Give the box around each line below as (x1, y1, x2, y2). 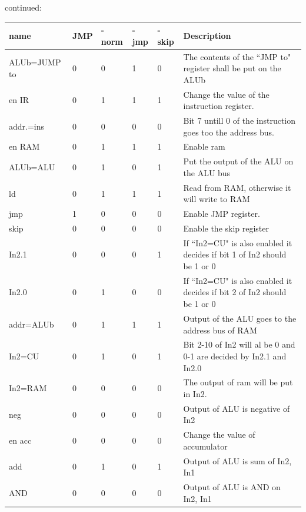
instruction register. (183, 100, 254, 112)
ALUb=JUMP (9, 56, 61, 68)
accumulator (183, 440, 228, 452)
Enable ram (183, 140, 225, 153)
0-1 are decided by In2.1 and (183, 349, 287, 362)
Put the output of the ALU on (183, 155, 294, 167)
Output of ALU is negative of (183, 402, 290, 414)
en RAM (9, 140, 40, 153)
